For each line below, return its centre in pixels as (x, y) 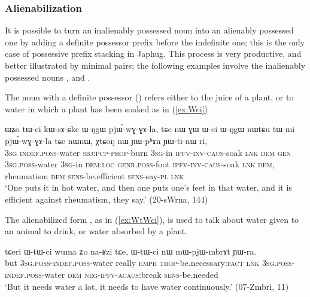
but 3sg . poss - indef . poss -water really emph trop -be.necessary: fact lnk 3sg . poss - (150, 263)
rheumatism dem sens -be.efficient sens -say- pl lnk (95, 175)
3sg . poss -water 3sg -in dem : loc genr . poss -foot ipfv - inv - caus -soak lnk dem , (140, 164)
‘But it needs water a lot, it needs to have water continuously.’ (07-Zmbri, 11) (147, 286)
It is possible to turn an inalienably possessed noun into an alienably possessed (149, 30)
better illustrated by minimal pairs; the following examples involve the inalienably (155, 65)
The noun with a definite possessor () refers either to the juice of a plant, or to (149, 97)
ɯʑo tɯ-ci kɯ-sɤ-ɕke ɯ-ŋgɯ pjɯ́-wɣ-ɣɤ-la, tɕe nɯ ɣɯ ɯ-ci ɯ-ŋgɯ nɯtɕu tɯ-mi (150, 129)
